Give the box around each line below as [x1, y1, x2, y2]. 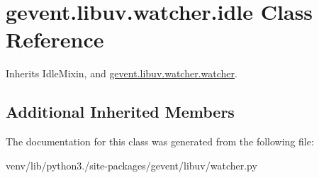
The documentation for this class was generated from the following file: [6, 134, 314, 149]
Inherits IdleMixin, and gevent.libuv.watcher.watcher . [6, 66, 237, 81]
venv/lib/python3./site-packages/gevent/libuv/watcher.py [6, 157, 257, 172]
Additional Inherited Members [6, 101, 235, 123]
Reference [6, 25, 104, 54]
